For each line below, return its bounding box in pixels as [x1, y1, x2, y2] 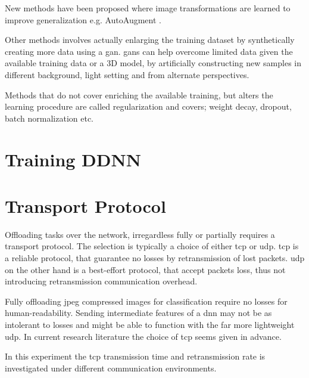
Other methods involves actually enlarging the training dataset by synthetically [5, 33, 295, 46]
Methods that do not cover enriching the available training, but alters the [5, 88, 273, 101]
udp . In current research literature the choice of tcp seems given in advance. [5, 330, 282, 342]
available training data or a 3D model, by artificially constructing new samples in [5, 57, 301, 69]
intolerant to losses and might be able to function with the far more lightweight [5, 318, 295, 330]
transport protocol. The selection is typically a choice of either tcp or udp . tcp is [5, 240, 299, 252]
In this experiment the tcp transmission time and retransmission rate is [5, 350, 266, 362]
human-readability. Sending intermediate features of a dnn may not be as [5, 306, 272, 319]
